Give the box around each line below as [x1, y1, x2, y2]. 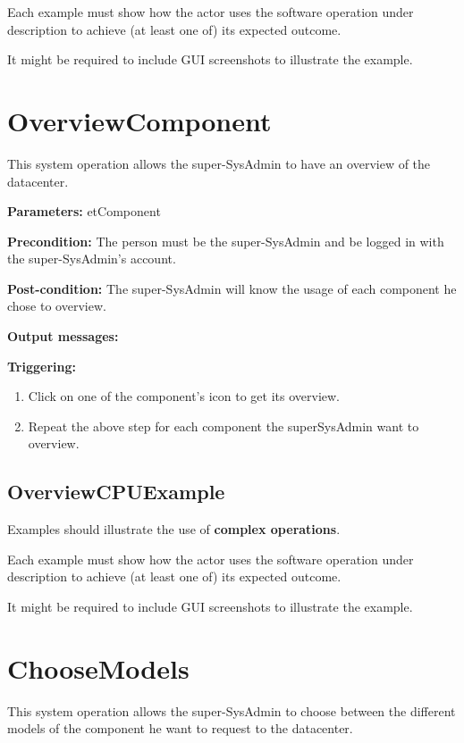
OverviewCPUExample [7, 478, 225, 505]
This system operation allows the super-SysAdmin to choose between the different [7, 701, 456, 720]
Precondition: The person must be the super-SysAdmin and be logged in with [7, 231, 444, 250]
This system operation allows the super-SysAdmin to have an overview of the [7, 154, 431, 172]
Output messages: [7, 327, 119, 346]
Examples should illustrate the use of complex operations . [7, 520, 341, 538]
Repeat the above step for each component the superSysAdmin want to [28, 416, 419, 435]
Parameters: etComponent [7, 202, 161, 221]
